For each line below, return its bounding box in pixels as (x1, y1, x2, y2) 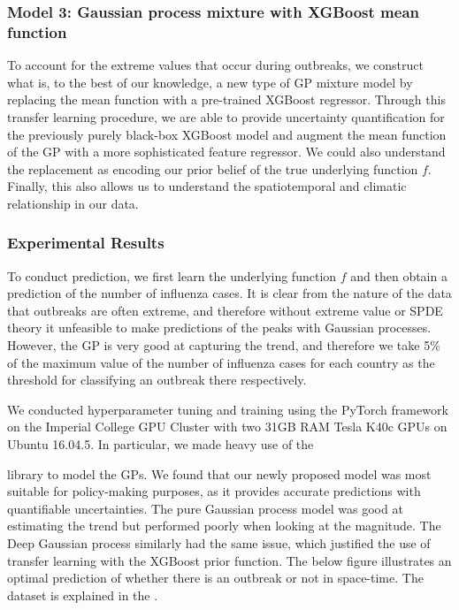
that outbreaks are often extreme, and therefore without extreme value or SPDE (7, 301, 443, 319)
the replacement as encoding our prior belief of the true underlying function (7, 159, 418, 178)
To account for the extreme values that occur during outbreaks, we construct (7, 56, 425, 74)
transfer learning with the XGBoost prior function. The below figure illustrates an (7, 551, 452, 569)
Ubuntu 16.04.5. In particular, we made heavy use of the (7, 435, 314, 454)
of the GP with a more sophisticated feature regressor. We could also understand (7, 142, 446, 161)
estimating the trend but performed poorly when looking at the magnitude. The (7, 516, 441, 535)
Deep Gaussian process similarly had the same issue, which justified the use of (7, 534, 431, 553)
